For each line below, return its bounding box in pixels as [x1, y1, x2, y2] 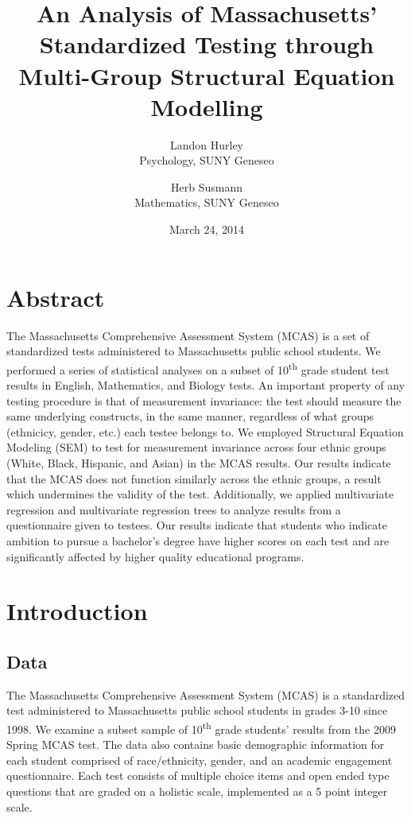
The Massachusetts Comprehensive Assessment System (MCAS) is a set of [6, 327, 370, 343]
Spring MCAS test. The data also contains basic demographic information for [6, 736, 385, 753]
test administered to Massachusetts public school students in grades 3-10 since [6, 702, 388, 719]
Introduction [6, 595, 148, 627]
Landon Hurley [169, 136, 244, 153]
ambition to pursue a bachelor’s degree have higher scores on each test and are [6, 532, 390, 549]
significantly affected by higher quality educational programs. [6, 548, 304, 564]
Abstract [6, 281, 105, 313]
